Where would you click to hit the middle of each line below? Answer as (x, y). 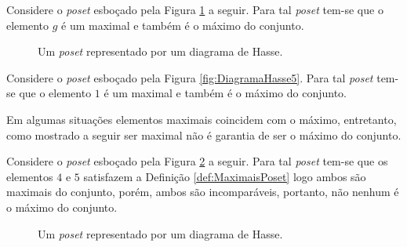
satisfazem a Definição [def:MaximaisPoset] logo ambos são (225, 176)
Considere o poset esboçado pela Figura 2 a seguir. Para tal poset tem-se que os (197, 161)
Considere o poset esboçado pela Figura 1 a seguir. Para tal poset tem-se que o (195, 9)
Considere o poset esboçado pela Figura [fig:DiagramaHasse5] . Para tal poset (190, 77)
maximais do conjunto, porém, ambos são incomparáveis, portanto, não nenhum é (203, 192)
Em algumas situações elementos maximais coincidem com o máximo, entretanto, (202, 119)
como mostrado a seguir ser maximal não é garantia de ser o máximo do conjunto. (204, 134)
